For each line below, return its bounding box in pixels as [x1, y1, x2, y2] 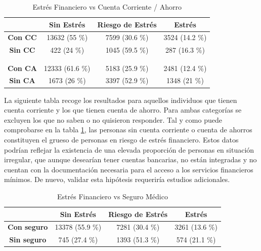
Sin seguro [9, 234, 47, 245]
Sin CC [9, 45, 35, 55]
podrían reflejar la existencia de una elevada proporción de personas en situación [4, 144, 254, 155]
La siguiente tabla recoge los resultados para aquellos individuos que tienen [4, 94, 237, 105]
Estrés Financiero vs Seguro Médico [57, 191, 168, 201]
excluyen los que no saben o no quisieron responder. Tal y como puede [4, 114, 222, 125]
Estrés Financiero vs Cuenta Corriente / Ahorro [32, 2, 182, 12]
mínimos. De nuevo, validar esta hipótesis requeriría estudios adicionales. [4, 174, 230, 185]
